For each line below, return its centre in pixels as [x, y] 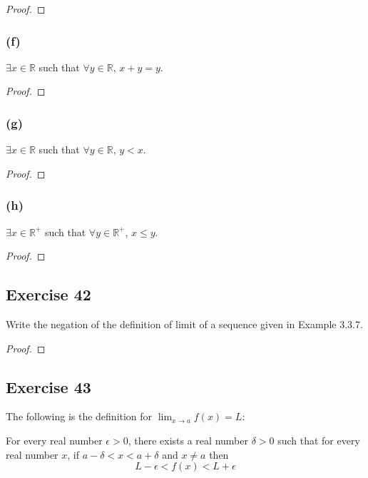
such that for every [319, 440]
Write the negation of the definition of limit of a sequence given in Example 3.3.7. [184, 324]
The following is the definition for [79, 416]
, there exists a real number [188, 440]
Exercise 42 [48, 294]
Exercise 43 [48, 386]
